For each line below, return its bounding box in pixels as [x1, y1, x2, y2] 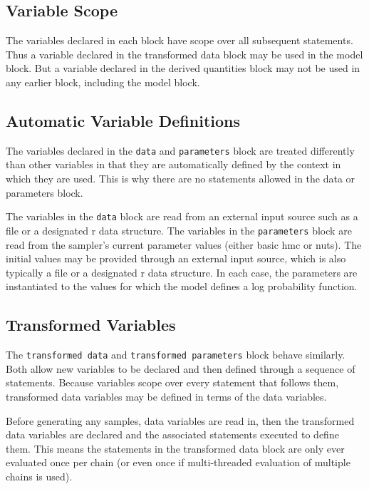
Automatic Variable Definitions [6, 109, 241, 131]
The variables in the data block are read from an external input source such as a [6, 209, 358, 224]
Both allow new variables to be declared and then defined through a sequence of [6, 361, 355, 376]
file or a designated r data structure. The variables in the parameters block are [6, 222, 352, 237]
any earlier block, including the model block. [6, 74, 200, 89]
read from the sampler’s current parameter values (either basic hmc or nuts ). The [6, 237, 362, 252]
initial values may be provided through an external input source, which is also [6, 251, 346, 266]
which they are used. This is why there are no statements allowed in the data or [6, 171, 355, 186]
